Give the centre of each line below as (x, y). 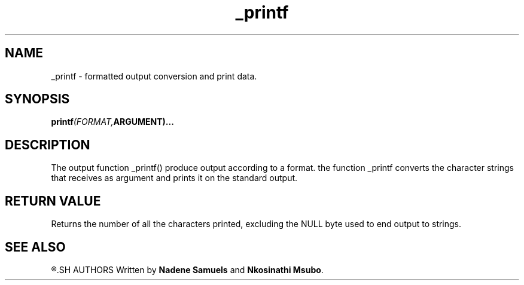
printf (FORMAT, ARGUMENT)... (112, 122)
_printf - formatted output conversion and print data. (154, 76)
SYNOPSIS (37, 99)
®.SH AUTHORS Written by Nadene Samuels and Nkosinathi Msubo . (187, 269)
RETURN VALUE (53, 201)
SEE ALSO (35, 247)
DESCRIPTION (48, 145)
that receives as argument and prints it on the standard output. (174, 178)
